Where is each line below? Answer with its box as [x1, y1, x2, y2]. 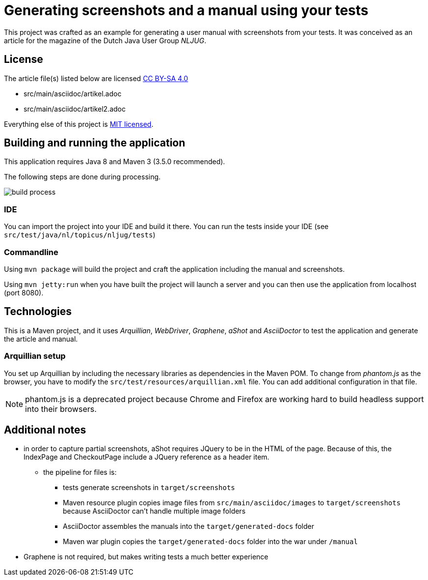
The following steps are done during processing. [4, 173, 161, 181]
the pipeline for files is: [43, 468, 117, 477]
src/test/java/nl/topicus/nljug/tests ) [4, 231, 156, 239]
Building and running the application [4, 137, 186, 149]
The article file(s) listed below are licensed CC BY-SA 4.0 [4, 74, 188, 83]
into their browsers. [25, 404, 97, 414]
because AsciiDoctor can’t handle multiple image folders [63, 507, 246, 516]
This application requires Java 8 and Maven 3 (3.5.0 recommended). [4, 157, 225, 166]
